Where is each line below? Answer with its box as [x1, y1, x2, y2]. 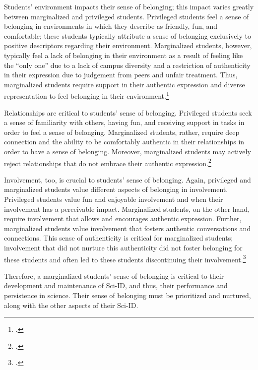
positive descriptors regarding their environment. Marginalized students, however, [4, 40, 252, 51]
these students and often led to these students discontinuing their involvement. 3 [4, 252, 246, 264]
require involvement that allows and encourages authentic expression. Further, [4, 213, 242, 224]
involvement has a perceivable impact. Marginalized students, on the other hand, [4, 203, 250, 214]
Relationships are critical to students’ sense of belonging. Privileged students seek [4, 107, 252, 118]
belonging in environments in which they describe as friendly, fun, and [4, 21, 218, 31]
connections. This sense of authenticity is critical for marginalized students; [4, 233, 233, 243]
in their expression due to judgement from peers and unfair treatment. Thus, [4, 69, 238, 80]
